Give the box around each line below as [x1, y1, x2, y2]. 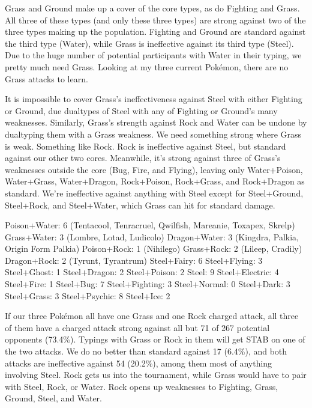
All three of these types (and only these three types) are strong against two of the [5, 13, 306, 26]
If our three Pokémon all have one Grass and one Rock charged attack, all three [5, 309, 299, 322]
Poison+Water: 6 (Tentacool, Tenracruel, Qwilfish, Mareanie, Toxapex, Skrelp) [5, 219, 295, 231]
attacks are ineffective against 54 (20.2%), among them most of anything [5, 356, 272, 369]
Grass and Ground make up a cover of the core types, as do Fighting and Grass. [5, 2, 300, 14]
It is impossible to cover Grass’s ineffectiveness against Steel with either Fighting [5, 93, 302, 105]
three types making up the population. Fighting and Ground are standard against [5, 25, 306, 38]
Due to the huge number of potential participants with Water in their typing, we [5, 49, 302, 61]
